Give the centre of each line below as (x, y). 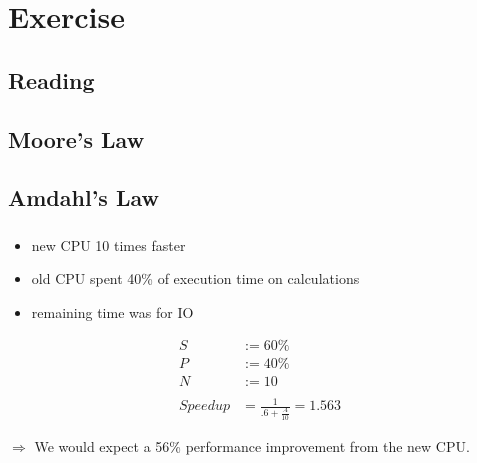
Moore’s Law (76, 138)
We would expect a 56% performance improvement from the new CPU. (252, 445)
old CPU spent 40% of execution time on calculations (195, 278)
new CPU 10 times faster (108, 244)
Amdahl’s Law (83, 197)
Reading (51, 79)
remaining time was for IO (112, 311)
